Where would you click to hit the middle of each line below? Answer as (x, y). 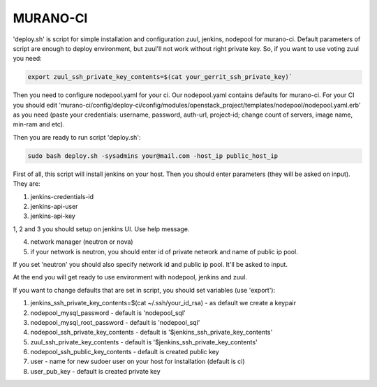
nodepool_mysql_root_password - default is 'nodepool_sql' (115, 322)
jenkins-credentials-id (62, 196)
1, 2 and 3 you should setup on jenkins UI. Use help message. (101, 229)
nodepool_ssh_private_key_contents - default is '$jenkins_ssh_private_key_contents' (151, 333)
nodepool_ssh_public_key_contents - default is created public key (125, 352)
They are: (27, 184)
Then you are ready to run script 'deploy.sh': (77, 137)
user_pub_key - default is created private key (95, 371)
